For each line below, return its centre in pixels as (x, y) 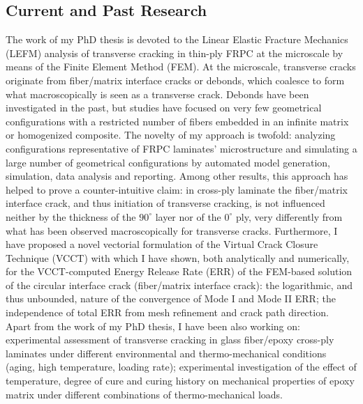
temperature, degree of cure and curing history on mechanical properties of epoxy (180, 381)
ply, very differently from (289, 216)
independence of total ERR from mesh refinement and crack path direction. (167, 312)
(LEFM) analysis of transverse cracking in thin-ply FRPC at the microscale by (175, 53)
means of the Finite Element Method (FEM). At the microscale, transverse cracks (181, 67)
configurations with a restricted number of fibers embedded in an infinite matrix (177, 121)
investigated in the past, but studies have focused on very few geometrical (164, 108)
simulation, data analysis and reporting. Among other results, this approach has (177, 176)
